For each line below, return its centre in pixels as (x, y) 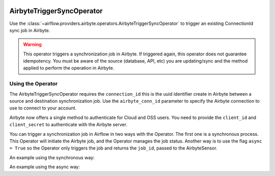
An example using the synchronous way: (52, 157)
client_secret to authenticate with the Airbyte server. (68, 125)
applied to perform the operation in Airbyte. (69, 68)
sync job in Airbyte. (30, 30)
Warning (32, 45)
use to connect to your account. (43, 108)
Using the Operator (34, 84)
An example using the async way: (45, 167)
